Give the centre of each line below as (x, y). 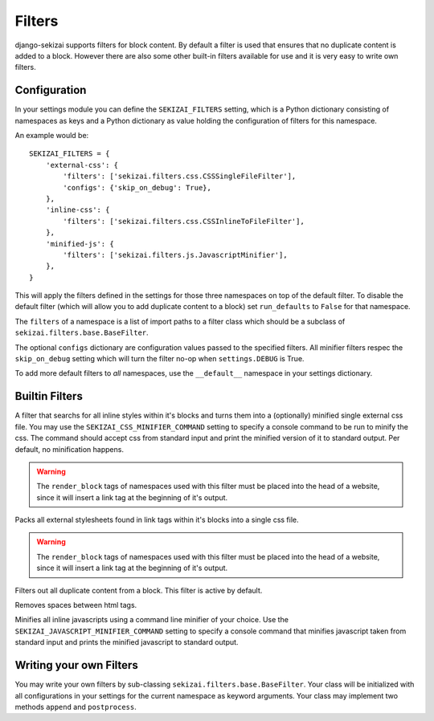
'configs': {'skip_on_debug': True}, (137, 187)
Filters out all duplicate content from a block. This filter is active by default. (139, 590)
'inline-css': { (78, 210)
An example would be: (52, 136)
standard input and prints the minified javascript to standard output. (127, 642)
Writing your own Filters (76, 665)
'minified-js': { (80, 244)
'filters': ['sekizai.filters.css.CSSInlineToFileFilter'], (184, 221)
